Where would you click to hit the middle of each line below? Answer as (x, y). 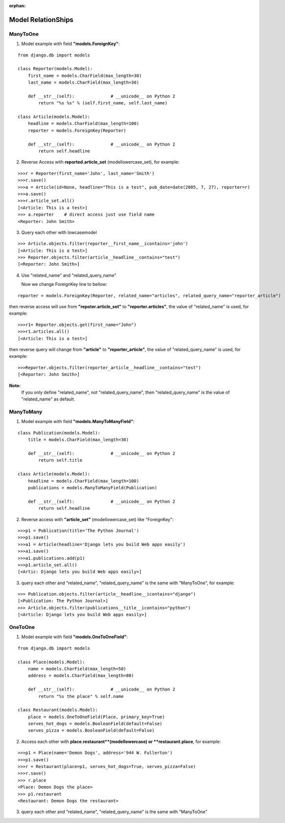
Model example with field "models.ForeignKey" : (71, 44)
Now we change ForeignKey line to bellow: (64, 284)
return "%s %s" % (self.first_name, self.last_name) (103, 103)
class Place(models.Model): (51, 662)
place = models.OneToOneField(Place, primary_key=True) (96, 717)
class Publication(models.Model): (59, 433)
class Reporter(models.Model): (55, 69)
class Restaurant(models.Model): (58, 710)
